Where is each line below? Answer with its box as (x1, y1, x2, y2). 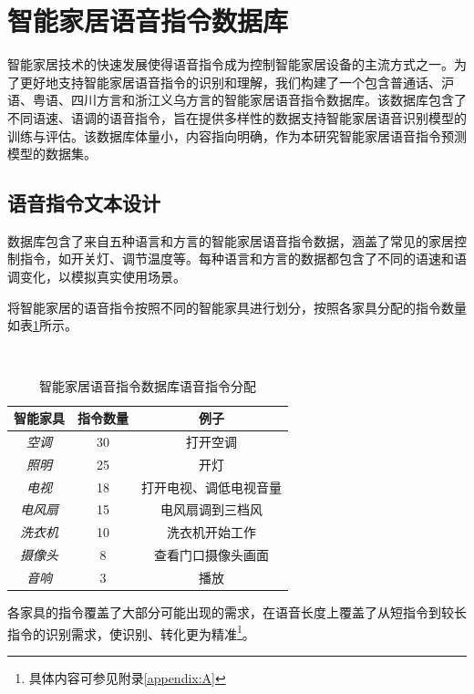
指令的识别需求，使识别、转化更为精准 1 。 (7, 621, 255, 643)
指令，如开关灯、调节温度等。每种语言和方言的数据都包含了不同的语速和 (19, 249, 454, 268)
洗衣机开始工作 (167, 523, 256, 542)
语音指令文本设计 (7, 189, 160, 217)
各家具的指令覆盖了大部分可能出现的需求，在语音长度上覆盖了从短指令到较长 (7, 603, 467, 622)
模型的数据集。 (7, 144, 97, 163)
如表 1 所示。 (7, 316, 77, 335)
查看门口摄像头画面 (154, 545, 269, 565)
